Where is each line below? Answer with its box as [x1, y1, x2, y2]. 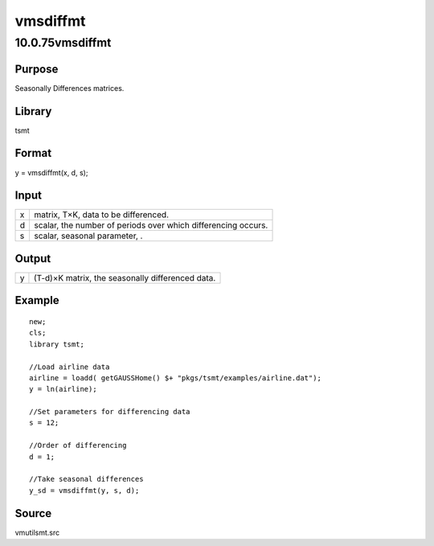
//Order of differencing [29, 441, 127, 450]
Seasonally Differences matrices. [14, 83, 125, 92]
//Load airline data [29, 362, 110, 372]
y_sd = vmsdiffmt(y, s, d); [29, 486, 140, 495]
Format [14, 146, 52, 160]
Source [14, 507, 52, 520]
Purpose [14, 62, 59, 76]
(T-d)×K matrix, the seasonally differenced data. [33, 272, 216, 283]
